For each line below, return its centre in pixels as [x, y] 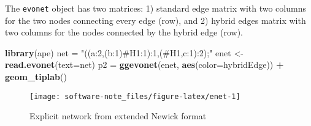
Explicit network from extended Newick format [118, 116]
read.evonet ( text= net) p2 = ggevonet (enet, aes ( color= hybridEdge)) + [144, 65]
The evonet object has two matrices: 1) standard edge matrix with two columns [155, 8]
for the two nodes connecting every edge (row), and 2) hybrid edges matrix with [155, 20]
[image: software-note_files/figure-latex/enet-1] [135, 96]
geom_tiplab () [36, 77]
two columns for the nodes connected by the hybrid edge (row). [124, 32]
